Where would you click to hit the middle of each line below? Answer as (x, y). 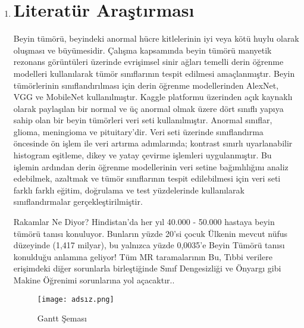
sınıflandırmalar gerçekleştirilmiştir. (78, 202)
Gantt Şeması (62, 318)
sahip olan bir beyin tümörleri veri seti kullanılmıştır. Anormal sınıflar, (143, 120)
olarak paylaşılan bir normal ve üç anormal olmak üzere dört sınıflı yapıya (148, 108)
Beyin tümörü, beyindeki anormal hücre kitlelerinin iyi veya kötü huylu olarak (156, 38)
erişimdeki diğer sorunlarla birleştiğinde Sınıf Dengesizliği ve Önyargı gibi (147, 268)
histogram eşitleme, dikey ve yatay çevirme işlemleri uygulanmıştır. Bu (142, 155)
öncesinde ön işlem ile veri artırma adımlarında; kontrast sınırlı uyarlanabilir (153, 143)
